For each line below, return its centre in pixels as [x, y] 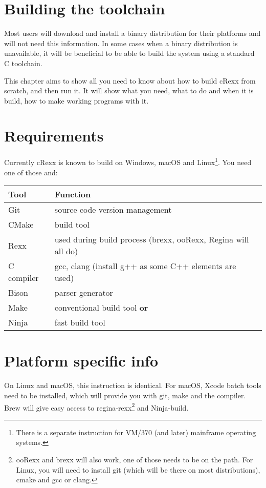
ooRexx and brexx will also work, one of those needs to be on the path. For [135, 459]
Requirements [54, 136]
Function [73, 194]
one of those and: [31, 172]
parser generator [84, 293]
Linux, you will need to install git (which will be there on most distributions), [138, 469]
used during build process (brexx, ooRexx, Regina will [152, 239]
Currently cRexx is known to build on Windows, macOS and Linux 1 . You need [128, 161]
